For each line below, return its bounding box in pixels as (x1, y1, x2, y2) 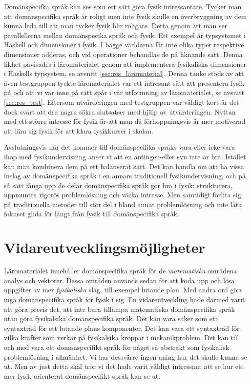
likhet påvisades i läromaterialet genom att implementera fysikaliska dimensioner (4, 58, 246, 69)
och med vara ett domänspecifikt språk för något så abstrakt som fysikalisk (4, 342, 230, 352)
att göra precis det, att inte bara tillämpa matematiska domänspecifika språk (4, 304, 235, 314)
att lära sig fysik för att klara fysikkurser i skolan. (4, 125, 153, 135)
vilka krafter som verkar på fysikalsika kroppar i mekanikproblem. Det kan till (4, 332, 239, 343)
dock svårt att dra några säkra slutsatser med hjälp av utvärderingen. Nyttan (4, 106, 236, 116)
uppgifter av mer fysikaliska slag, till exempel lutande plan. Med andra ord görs (4, 285, 243, 295)
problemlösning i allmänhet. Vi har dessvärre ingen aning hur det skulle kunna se (4, 351, 248, 362)
